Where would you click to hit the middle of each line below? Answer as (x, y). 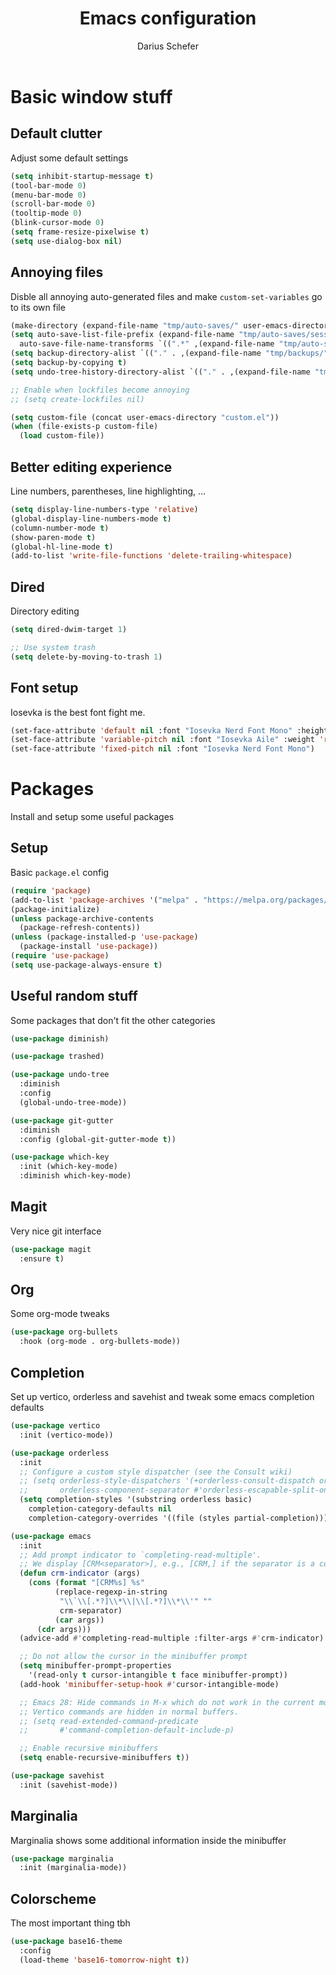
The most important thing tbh (70, 1923)
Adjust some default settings (69, 158)
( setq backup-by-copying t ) (69, 363)
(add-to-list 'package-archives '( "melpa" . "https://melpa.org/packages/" (171, 900)
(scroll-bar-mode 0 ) (53, 204)
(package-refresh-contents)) (80, 928)
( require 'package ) (51, 890)
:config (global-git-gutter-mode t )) (98, 1139)
